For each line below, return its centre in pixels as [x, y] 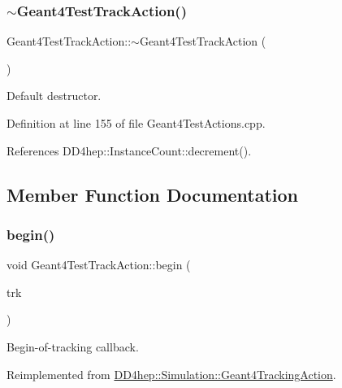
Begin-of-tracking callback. [73, 346]
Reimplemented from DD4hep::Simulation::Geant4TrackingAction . [171, 374]
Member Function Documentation [153, 194]
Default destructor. [54, 96]
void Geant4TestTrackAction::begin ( [99, 265]
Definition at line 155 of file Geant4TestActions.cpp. [136, 123]
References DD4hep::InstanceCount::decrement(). [129, 150]
